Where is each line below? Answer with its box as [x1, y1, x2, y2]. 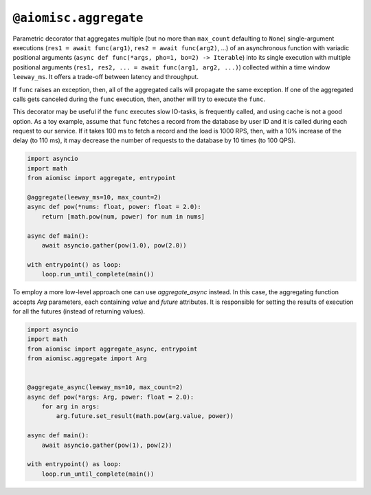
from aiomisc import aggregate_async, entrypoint [27, 344, 198, 353]
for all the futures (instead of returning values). [12, 307, 146, 316]
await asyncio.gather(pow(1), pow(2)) [41, 441, 172, 449]
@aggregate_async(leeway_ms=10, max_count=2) [27, 384, 183, 391]
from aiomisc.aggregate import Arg [27, 355, 147, 362]
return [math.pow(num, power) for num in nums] [41, 212, 205, 220]
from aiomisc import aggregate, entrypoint [27, 174, 177, 182]
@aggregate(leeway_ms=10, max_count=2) [27, 193, 161, 201]
